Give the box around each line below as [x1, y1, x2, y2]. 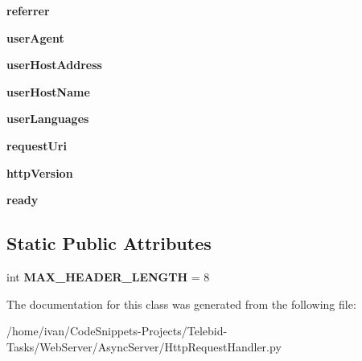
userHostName [6, 83, 90, 100]
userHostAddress [6, 56, 102, 73]
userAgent [6, 29, 64, 46]
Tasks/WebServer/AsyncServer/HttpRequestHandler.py [6, 338, 282, 355]
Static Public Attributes [6, 231, 212, 256]
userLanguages [6, 110, 89, 127]
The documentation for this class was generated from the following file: [6, 295, 356, 312]
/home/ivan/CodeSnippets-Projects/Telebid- [6, 322, 228, 339]
